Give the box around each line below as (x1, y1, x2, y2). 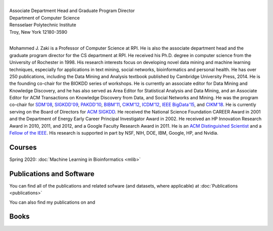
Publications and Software (9, 169, 95, 178)
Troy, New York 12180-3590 (9, 29, 68, 35)
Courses (9, 143, 37, 151)
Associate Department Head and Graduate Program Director (9, 8, 135, 14)
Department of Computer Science (9, 15, 80, 21)
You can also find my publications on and (9, 199, 96, 205)
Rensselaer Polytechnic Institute (9, 22, 76, 28)
